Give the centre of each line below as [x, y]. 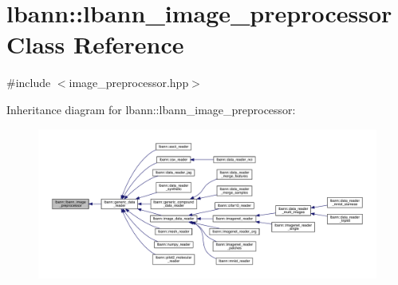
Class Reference [95, 44]
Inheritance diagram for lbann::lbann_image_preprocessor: [151, 109]
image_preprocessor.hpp [129, 83]
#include [29, 83]
